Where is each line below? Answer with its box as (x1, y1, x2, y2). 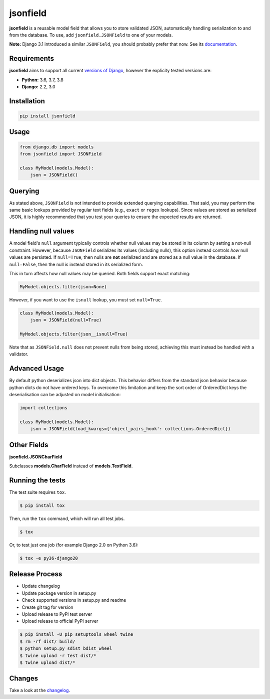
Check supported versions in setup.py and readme (21, 597, 126, 603)
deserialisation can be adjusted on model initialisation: (9, 392, 121, 398)
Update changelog (21, 583, 60, 589)
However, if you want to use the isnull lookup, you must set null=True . (9, 296, 162, 303)
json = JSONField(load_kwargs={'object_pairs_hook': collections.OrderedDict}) (30, 426, 231, 432)
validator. (9, 351, 28, 357)
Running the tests (9, 476, 66, 484)
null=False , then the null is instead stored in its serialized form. (9, 261, 143, 267)
